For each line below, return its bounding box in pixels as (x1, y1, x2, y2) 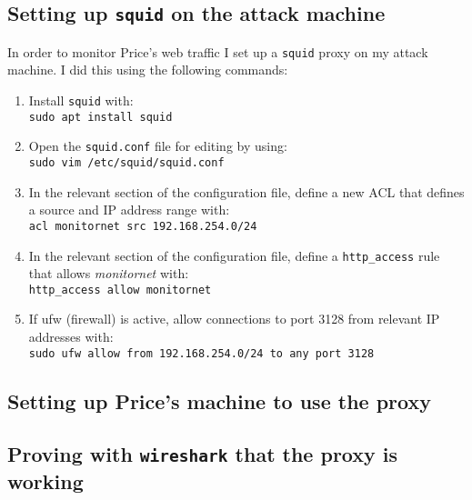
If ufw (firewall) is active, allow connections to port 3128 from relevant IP (28, 309, 440, 328)
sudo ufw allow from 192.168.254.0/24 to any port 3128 (28, 346, 375, 360)
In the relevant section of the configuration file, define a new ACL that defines (28, 182, 465, 201)
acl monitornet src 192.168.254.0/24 (28, 219, 257, 233)
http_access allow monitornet (28, 283, 212, 296)
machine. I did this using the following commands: (7, 60, 288, 79)
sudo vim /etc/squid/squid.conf (28, 156, 225, 169)
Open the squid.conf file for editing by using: (28, 136, 287, 155)
